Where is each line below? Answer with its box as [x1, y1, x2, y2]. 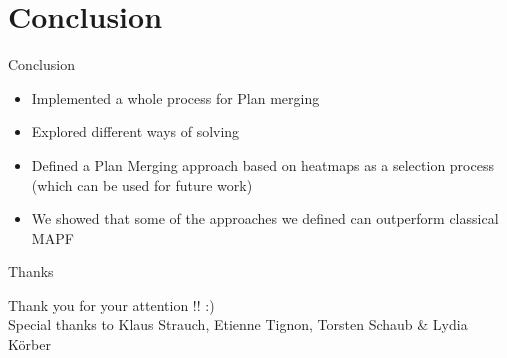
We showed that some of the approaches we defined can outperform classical [31, 208, 499, 229]
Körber [8, 334, 51, 355]
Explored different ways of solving [31, 121, 240, 142]
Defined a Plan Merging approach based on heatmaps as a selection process [31, 154, 494, 175]
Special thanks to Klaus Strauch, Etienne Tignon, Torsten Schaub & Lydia [8, 314, 468, 335]
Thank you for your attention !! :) [8, 294, 215, 315]
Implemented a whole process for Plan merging [31, 87, 320, 108]
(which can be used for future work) [31, 174, 253, 195]
